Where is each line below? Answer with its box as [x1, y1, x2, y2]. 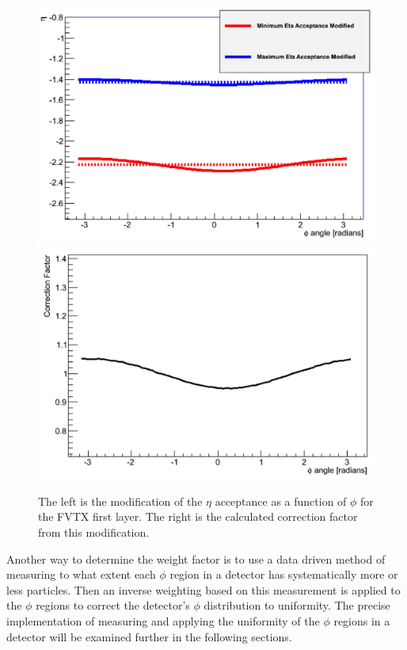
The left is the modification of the [38, 492, 203, 509]
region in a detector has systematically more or [169, 566, 398, 583]
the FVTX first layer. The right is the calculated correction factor [38, 508, 358, 525]
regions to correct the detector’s [36, 597, 190, 614]
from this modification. [38, 524, 150, 541]
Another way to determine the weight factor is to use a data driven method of [6, 550, 386, 567]
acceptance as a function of [215, 492, 347, 509]
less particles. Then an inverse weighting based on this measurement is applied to [6, 581, 401, 598]
